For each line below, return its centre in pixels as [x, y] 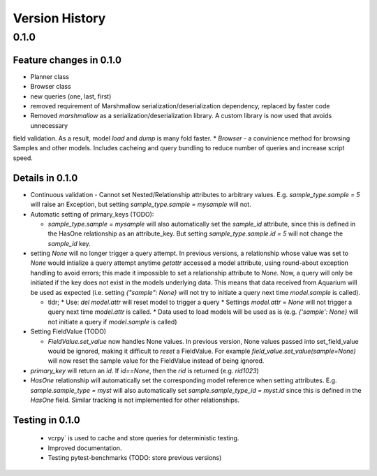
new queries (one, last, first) [71, 96]
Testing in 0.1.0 [46, 420]
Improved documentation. [85, 448]
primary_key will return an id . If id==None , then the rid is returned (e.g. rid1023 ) [145, 370]
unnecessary [49, 125]
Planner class [50, 76]
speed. [23, 158]
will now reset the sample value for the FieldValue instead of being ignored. [156, 361]
